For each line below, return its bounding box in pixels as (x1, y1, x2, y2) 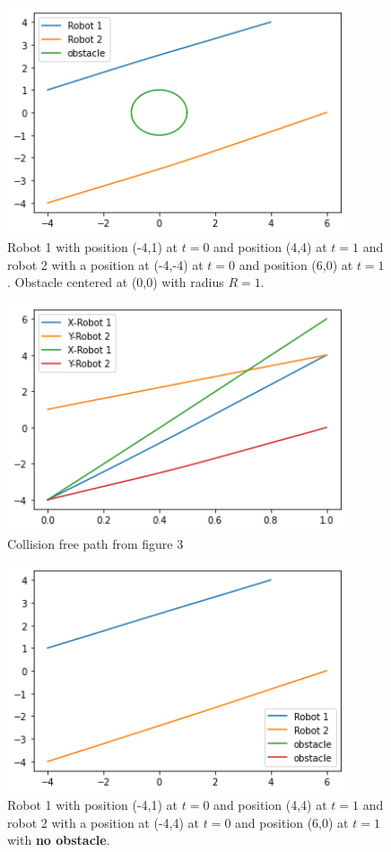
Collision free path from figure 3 (7, 534, 184, 552)
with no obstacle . (7, 830, 110, 849)
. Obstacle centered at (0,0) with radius (7, 273, 224, 291)
